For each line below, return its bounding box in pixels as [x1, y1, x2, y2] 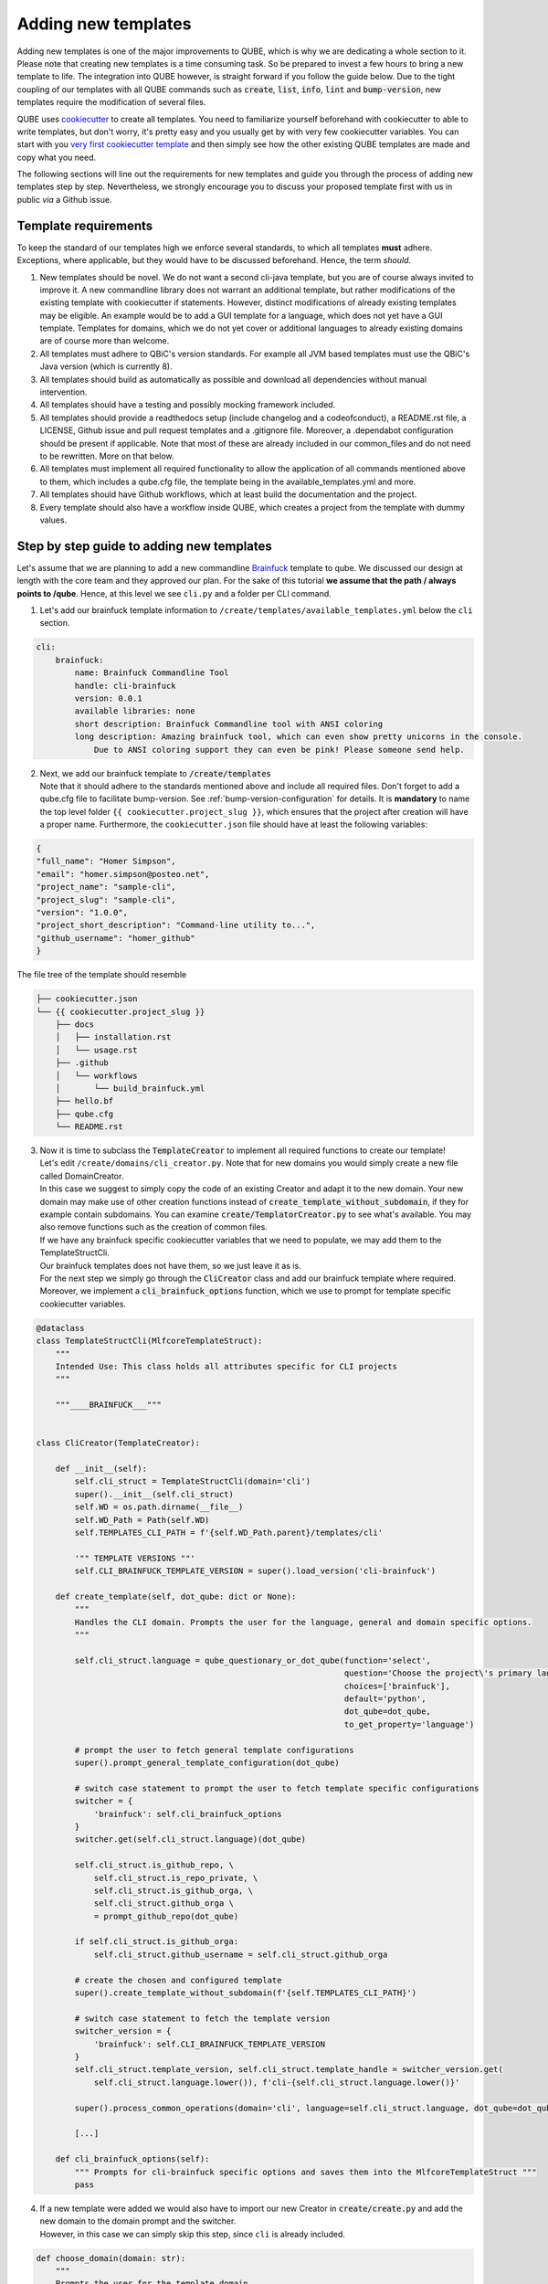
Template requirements [16, 217, 153, 233]
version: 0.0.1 [74, 693, 143, 703]
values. [39, 514, 68, 525]
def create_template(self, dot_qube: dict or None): [55, 1591, 297, 1602]
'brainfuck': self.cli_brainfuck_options [93, 1809, 282, 1819]
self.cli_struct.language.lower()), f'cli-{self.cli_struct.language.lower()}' [93, 2077, 460, 2088]
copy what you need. [16, 152, 97, 163]
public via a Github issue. [16, 194, 112, 205]
